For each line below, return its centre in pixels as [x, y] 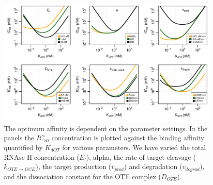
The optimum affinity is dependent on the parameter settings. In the [106, 128]
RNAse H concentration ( [42, 157]
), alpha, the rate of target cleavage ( [141, 157]
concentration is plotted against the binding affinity [128, 138]
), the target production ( [73, 166]
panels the [19, 138]
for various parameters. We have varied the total [134, 147]
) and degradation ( [153, 166]
